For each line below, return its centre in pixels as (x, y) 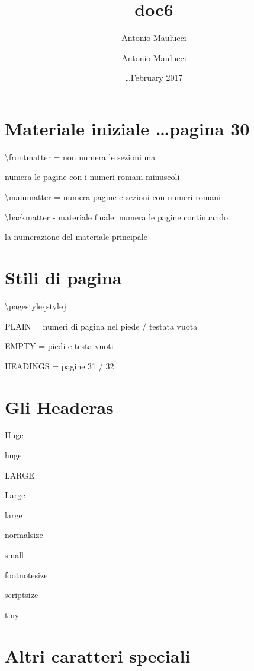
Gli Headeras (59, 406)
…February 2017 (154, 77)
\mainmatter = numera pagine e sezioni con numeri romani (113, 197)
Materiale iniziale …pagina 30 (127, 128)
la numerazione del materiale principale (76, 237)
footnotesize (26, 575)
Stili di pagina (63, 277)
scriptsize (22, 595)
